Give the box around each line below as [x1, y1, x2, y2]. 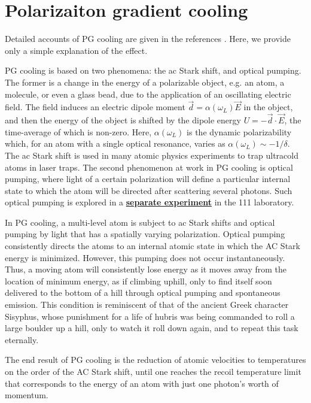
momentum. [5, 389, 48, 401]
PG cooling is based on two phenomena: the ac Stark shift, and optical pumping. [5, 64, 301, 77]
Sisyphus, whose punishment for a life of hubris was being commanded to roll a [5, 310, 295, 322]
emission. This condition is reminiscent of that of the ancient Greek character [5, 298, 289, 311]
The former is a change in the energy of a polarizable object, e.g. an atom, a [5, 75, 285, 88]
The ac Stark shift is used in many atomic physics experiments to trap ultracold [5, 149, 298, 161]
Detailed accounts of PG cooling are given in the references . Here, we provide [5, 32, 291, 45]
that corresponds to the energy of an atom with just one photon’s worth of [5, 377, 279, 389]
